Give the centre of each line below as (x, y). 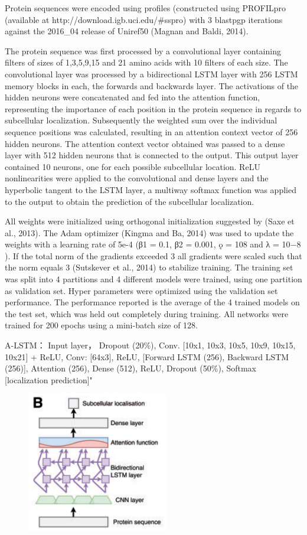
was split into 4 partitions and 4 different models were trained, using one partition (153, 279)
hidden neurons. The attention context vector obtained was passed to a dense (145, 143)
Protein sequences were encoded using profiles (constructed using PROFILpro (146, 8)
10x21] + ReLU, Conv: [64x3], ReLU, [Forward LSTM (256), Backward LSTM (147, 356)
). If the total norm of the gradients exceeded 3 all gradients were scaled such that (153, 255)
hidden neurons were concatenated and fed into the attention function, (133, 97)
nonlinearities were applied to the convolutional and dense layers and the (137, 178)
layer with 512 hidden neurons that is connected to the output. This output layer (152, 155)
